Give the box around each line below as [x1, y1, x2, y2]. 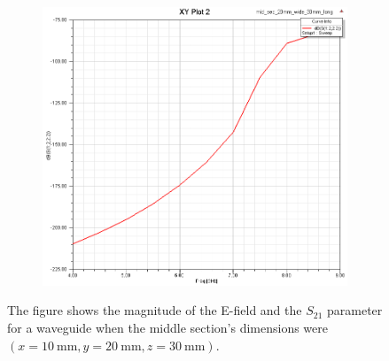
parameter [327, 301, 383, 319]
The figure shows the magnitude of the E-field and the [7, 301, 302, 319]
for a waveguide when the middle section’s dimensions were [7, 319, 329, 337]
